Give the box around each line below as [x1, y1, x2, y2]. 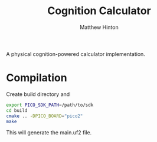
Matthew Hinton [79, 24, 119, 31]
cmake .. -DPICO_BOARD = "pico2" [6, 113, 83, 119]
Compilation [6, 71, 67, 85]
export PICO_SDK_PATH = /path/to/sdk [6, 102, 94, 108]
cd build [6, 107, 28, 113]
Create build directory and [6, 90, 70, 98]
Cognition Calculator [47, 4, 152, 18]
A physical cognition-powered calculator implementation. [6, 50, 146, 57]
